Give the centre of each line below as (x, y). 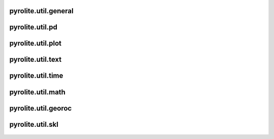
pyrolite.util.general (41, 11)
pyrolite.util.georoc (41, 108)
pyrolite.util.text (36, 60)
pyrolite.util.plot (36, 43)
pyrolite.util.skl (34, 124)
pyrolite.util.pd (33, 27)
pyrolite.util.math (38, 92)
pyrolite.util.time (36, 76)
